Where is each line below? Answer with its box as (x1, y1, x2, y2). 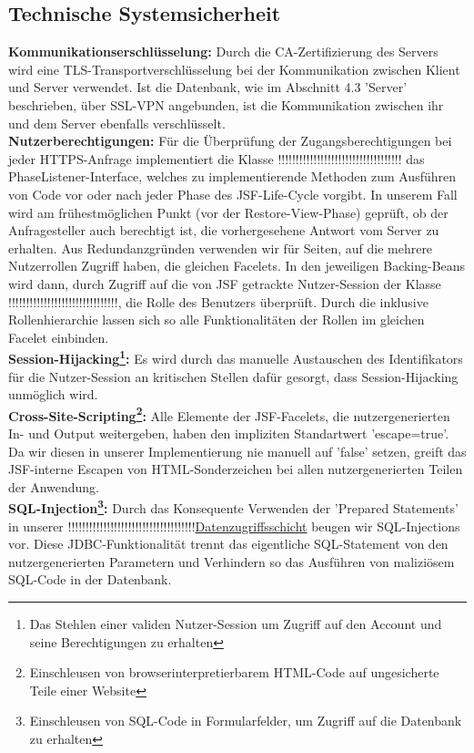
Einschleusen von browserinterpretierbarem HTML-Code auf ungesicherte (29, 663, 439, 682)
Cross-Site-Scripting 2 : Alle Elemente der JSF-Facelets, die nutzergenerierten (8, 403, 450, 425)
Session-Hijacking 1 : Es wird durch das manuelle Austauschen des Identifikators (8, 346, 463, 367)
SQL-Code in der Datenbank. (8, 570, 172, 589)
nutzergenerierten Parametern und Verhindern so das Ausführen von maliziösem (8, 552, 455, 571)
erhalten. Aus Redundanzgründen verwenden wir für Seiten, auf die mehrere (8, 238, 433, 257)
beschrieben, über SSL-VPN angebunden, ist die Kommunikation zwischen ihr (8, 95, 444, 114)
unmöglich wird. (8, 385, 98, 404)
